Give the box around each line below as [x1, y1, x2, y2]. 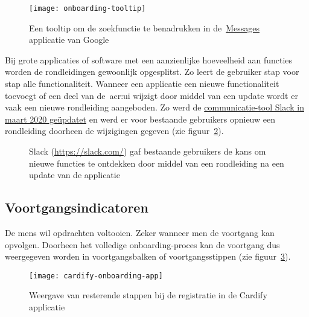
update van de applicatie [29, 168, 120, 181]
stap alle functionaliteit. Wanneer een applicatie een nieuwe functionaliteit [5, 77, 279, 90]
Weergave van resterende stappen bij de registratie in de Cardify [29, 289, 267, 301]
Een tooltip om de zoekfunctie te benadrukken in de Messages [29, 21, 260, 34]
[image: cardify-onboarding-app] [29, 271, 163, 280]
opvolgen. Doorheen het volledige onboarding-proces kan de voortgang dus [5, 238, 280, 251]
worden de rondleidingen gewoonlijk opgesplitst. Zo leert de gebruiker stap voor [5, 65, 299, 78]
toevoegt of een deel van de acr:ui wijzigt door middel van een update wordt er [5, 89, 298, 101]
